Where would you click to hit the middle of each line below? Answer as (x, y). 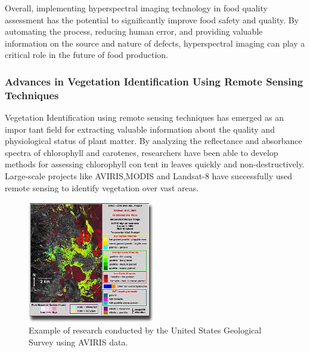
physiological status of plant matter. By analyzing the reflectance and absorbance (154, 141)
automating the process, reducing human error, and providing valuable (134, 31)
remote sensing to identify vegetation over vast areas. (102, 187)
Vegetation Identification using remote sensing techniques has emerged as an (144, 117)
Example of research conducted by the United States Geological (145, 330)
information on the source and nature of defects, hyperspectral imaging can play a (155, 43)
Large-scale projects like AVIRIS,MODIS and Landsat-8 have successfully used (149, 176)
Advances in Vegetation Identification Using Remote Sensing (154, 81)
